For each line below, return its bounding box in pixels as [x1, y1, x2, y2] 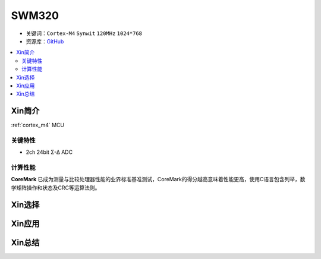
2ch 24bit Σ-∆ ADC [26, 149, 73, 156]
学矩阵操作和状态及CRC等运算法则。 [11, 184, 100, 191]
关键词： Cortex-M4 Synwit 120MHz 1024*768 [26, 30, 143, 37]
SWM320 [11, 9, 59, 22]
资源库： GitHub [26, 37, 64, 45]
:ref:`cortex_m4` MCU [11, 122, 65, 129]
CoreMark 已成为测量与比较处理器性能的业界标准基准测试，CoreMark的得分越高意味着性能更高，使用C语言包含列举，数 [11, 176, 306, 183]
